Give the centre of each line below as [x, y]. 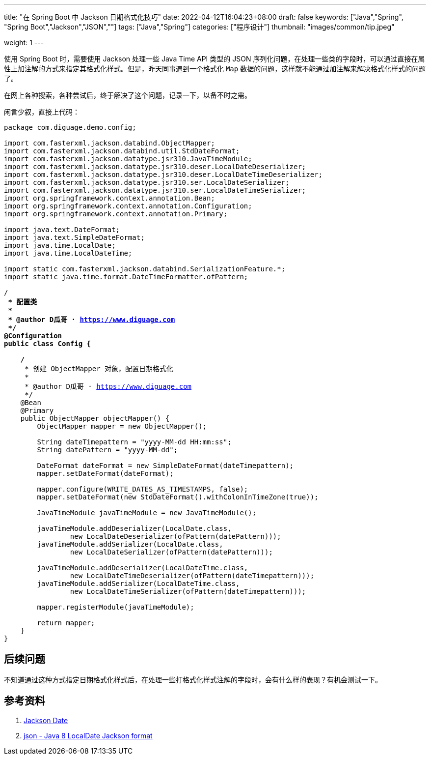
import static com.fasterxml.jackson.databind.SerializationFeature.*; [145, 269]
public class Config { [48, 344]
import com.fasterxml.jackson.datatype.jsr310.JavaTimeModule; [128, 159]
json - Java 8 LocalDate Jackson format [88, 735]
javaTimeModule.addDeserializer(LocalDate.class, [134, 528]
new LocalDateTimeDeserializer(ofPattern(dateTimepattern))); [192, 576]
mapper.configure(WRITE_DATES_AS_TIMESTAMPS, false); [143, 489]
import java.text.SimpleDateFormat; [74, 237]
